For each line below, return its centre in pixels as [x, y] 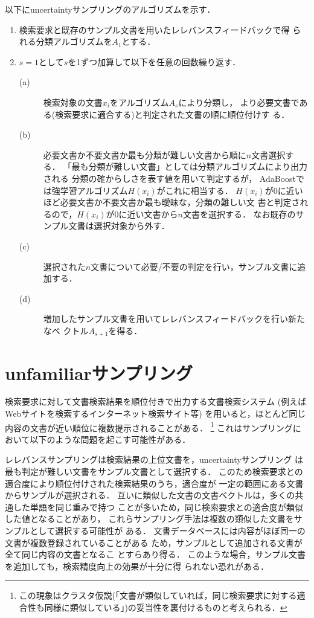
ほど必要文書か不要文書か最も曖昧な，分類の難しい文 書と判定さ [171, 202]
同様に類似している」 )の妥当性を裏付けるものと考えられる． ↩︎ [166, 607]
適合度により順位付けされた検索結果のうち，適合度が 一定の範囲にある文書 [154, 483]
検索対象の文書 [73, 102]
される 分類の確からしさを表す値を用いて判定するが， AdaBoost [170, 178]
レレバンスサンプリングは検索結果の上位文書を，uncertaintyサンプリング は [154, 459]
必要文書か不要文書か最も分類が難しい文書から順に [145, 154]
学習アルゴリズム [94, 190]
